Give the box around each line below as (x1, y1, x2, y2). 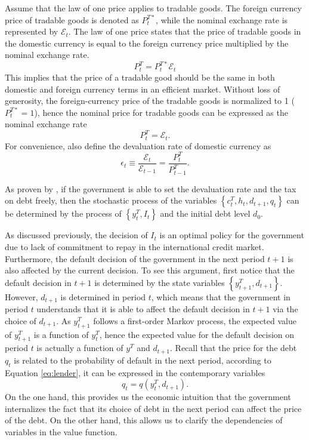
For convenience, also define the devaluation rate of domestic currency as (5, 139, 271, 152)
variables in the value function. (5, 426, 118, 438)
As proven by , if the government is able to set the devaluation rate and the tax (5, 182, 296, 195)
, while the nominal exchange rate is (156, 13, 288, 26)
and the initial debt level (160, 207, 251, 220)
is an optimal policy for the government (159, 229, 304, 241)
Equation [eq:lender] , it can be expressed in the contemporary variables (5, 366, 265, 379)
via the (273, 303, 298, 315)
